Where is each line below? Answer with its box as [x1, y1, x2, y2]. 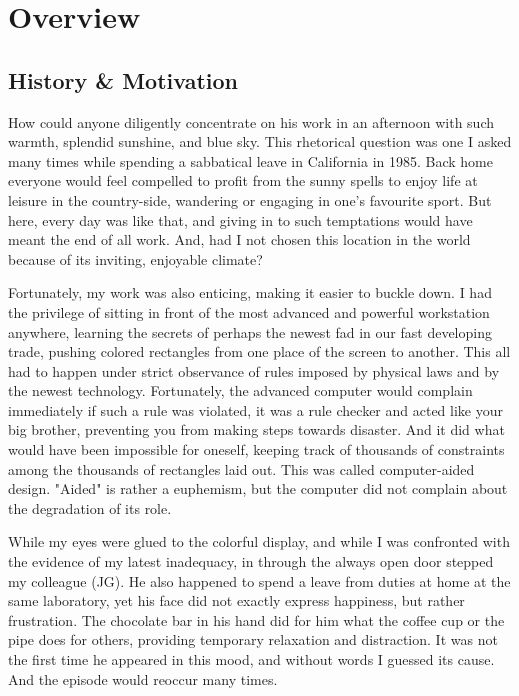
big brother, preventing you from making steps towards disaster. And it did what [8, 419, 505, 440]
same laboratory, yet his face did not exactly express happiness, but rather [8, 590, 465, 611]
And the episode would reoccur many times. [8, 668, 278, 689]
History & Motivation [8, 64, 238, 95]
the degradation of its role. [8, 497, 172, 518]
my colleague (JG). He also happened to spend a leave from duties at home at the [8, 570, 511, 591]
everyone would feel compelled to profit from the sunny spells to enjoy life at [8, 170, 478, 191]
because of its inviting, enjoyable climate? [8, 248, 263, 269]
